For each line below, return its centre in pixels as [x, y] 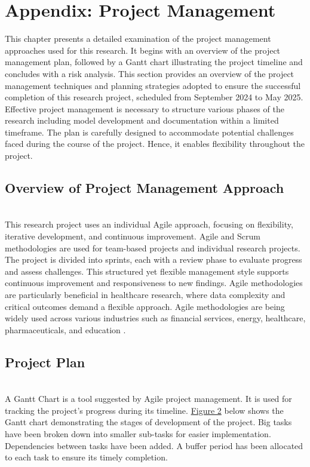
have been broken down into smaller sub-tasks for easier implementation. [138, 433]
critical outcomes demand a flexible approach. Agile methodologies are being [145, 306]
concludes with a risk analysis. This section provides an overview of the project [150, 73]
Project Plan [45, 362]
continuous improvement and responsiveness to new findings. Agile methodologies [154, 283]
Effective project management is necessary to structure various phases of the [145, 108]
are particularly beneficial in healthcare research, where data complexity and [145, 295]
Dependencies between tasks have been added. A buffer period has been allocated [154, 445]
